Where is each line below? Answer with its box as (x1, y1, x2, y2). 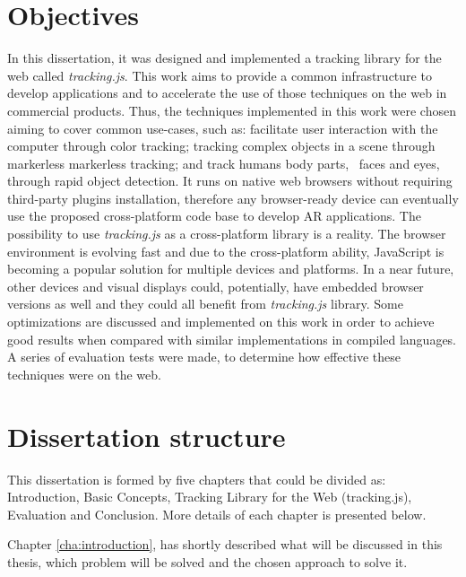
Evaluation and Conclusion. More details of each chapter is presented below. (7, 504, 427, 523)
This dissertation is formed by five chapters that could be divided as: (7, 469, 386, 488)
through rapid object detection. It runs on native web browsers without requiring (7, 171, 453, 190)
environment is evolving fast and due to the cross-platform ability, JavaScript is (7, 241, 444, 260)
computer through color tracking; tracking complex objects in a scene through (7, 136, 436, 155)
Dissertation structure (7, 417, 286, 454)
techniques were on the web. (7, 364, 161, 383)
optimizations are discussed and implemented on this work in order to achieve (7, 312, 435, 331)
